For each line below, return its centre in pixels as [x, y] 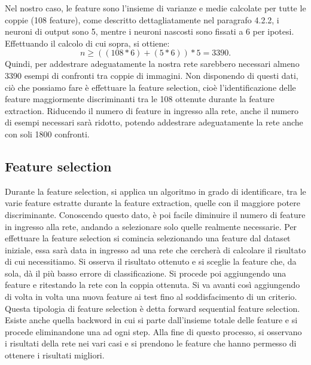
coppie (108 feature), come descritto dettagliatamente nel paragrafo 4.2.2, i [142, 19]
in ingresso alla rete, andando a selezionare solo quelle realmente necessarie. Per [151, 226]
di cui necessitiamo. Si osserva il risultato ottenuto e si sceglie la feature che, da [151, 261]
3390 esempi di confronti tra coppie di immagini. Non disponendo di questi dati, [152, 75]
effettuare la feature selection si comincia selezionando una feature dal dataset [148, 238]
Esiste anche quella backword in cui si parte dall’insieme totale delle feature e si [151, 320]
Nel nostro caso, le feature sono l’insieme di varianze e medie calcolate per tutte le [155, 8]
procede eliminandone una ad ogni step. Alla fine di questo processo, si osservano [153, 331]
